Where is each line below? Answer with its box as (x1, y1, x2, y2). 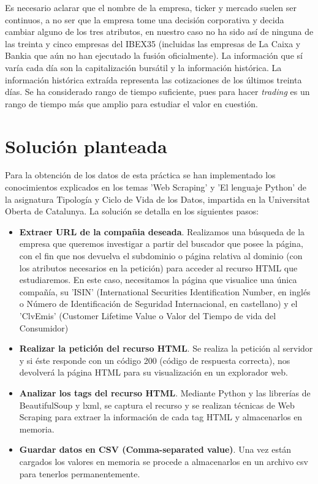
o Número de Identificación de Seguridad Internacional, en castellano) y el (19, 297, 298, 310)
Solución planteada (5, 133, 167, 158)
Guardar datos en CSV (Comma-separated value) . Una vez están (19, 443, 292, 456)
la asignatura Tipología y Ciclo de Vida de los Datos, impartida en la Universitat (5, 192, 311, 205)
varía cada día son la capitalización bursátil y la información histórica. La (5, 61, 282, 74)
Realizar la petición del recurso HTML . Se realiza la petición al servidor (19, 342, 313, 355)
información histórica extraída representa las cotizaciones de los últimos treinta (5, 73, 302, 86)
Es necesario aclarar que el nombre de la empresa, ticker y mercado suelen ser (5, 1, 297, 13)
